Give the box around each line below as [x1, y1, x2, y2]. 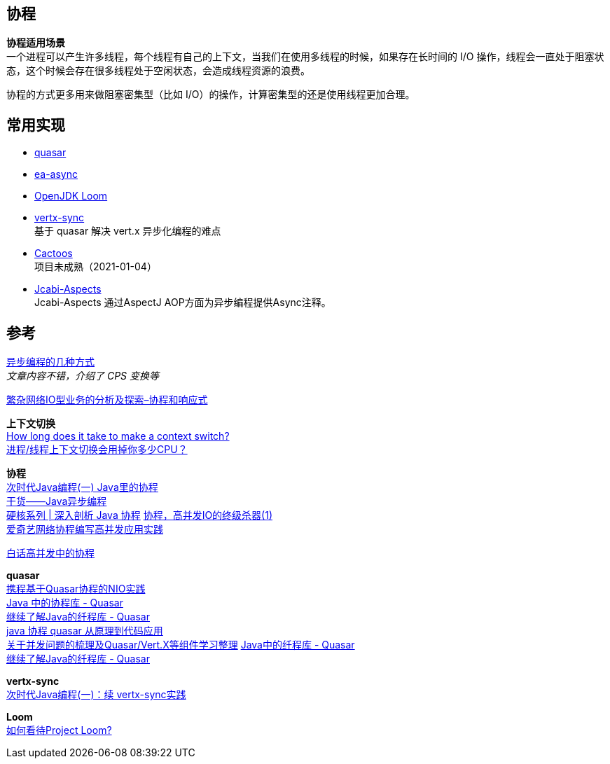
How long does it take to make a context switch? [6, 430, 230, 443]
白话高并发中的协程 [6, 547, 95, 560]
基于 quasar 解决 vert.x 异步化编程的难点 [34, 225, 221, 237]
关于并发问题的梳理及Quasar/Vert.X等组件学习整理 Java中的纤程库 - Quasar [6, 639, 355, 651]
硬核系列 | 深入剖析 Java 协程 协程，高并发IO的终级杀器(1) [6, 509, 273, 522]
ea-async [34, 168, 78, 181]
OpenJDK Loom [34, 190, 108, 202]
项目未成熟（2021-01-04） [34, 261, 157, 273]
